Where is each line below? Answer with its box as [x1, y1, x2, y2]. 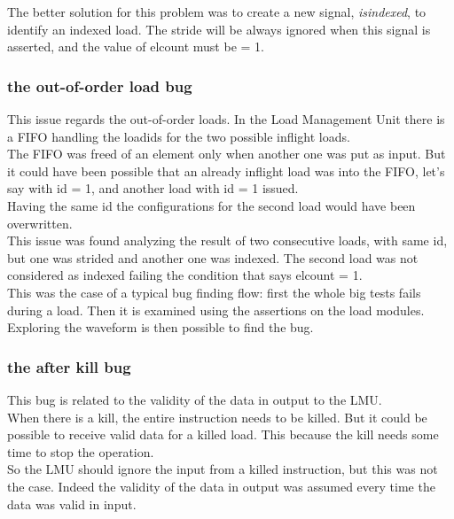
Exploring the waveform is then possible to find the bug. [7, 318, 314, 337]
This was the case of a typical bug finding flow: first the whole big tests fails [7, 283, 421, 301]
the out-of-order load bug [7, 74, 192, 97]
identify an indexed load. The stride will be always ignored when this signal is [7, 19, 431, 38]
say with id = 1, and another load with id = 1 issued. [7, 179, 299, 198]
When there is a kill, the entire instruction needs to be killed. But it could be [7, 407, 427, 426]
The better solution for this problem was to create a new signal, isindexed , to [7, 3, 427, 20]
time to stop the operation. [7, 442, 154, 461]
